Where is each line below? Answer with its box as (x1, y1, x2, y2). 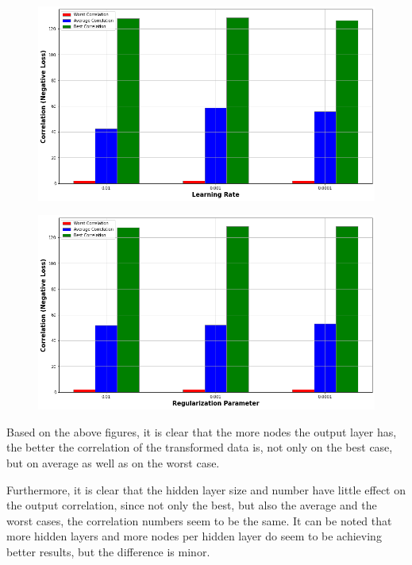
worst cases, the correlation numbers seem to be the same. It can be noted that (6, 512, 392, 528)
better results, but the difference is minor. (6, 543, 210, 559)
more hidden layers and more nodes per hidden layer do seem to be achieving (6, 528, 382, 544)
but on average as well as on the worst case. (6, 454, 220, 471)
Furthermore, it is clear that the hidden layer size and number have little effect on (6, 481, 406, 498)
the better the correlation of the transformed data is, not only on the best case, (6, 439, 393, 455)
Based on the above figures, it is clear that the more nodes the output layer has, (6, 423, 397, 440)
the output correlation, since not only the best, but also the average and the (6, 497, 377, 513)
